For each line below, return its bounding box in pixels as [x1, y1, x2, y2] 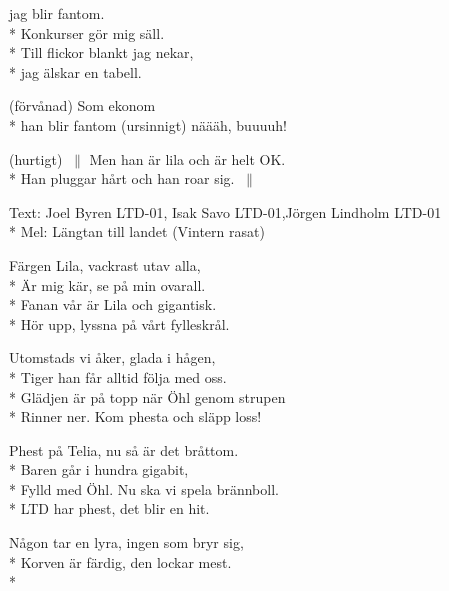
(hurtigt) [9, 148, 63, 169]
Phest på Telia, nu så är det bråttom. [9, 439, 239, 460]
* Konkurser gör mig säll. [9, 22, 165, 43]
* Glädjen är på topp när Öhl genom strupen [9, 386, 286, 407]
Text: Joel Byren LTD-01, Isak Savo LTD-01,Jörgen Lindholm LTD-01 [9, 201, 442, 222]
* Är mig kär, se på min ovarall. [9, 274, 206, 295]
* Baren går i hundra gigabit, [9, 459, 189, 480]
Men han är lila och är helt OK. [89, 148, 286, 169]
